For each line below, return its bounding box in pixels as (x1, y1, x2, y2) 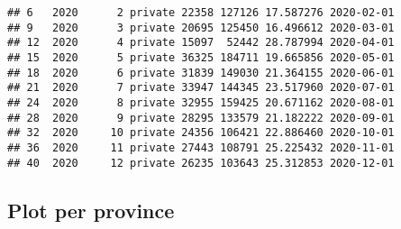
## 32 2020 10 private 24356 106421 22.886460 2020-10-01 (7, 126, 395, 140)
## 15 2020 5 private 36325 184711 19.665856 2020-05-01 (7, 50, 395, 64)
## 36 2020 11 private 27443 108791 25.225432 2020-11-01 (7, 141, 395, 154)
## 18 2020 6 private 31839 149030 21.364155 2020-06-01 (7, 66, 395, 79)
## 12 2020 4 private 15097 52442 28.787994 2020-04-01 (7, 36, 395, 50)
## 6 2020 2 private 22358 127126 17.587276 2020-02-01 (7, 6, 395, 19)
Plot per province (7, 196, 175, 224)
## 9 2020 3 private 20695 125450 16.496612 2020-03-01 (7, 21, 395, 34)
